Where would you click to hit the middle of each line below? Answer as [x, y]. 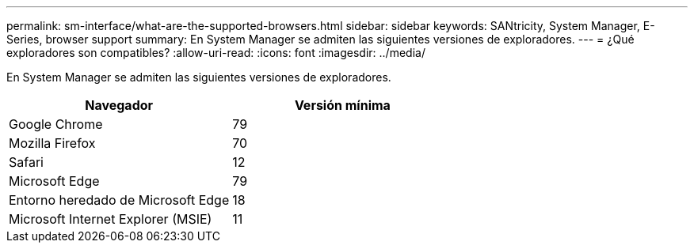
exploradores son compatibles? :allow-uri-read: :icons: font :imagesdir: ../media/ [216, 53]
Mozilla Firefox [52, 143]
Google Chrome [56, 124]
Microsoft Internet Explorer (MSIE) [111, 219]
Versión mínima [342, 105]
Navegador [119, 105]
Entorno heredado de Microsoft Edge [119, 200]
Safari [26, 162]
